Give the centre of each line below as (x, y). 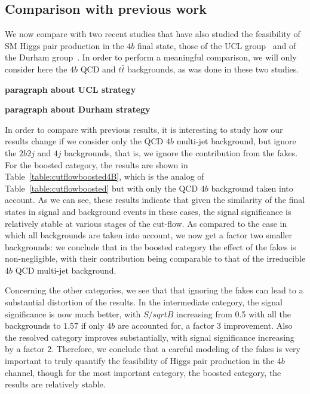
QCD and (98, 69)
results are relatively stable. (55, 384)
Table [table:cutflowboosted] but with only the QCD (102, 188)
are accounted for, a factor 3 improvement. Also (205, 325)
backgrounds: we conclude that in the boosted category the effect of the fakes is (151, 246)
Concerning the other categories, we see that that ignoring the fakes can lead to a (154, 290)
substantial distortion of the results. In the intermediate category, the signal (144, 302)
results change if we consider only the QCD (84, 141)
